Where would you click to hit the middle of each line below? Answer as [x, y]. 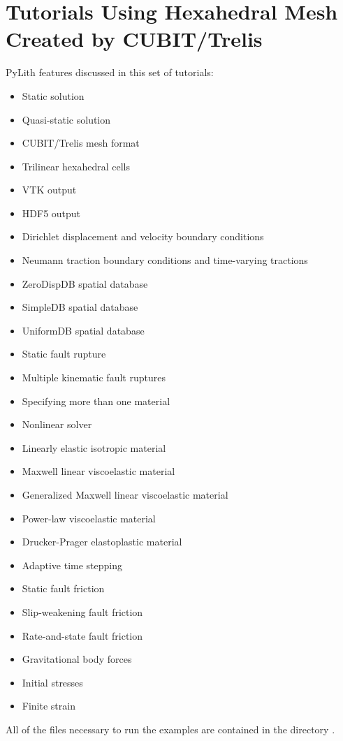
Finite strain [49, 706]
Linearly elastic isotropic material [94, 447]
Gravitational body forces [77, 659]
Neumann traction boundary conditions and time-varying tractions [165, 260]
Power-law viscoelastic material [89, 518]
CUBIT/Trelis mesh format [81, 143]
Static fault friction [63, 588]
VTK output [49, 190]
